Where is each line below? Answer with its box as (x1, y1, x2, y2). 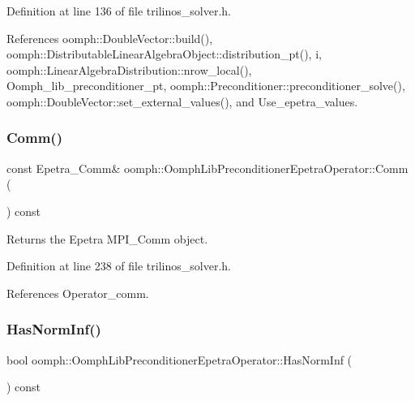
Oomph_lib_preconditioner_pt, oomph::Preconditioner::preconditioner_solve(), (6, 77, 405, 94)
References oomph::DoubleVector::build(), (6, 29, 213, 46)
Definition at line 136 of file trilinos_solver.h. (6, 2, 231, 19)
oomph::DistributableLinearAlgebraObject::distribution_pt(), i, (6, 45, 322, 63)
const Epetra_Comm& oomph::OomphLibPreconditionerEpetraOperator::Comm (6, 159, 409, 176)
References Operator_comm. (6, 284, 149, 301)
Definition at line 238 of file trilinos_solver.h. (6, 257, 231, 274)
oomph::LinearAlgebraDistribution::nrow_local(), (6, 61, 252, 78)
